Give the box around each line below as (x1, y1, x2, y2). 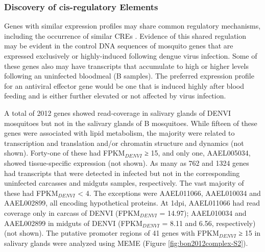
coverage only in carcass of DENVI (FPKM (4, 207, 140, 218)
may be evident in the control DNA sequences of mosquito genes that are (4, 40, 233, 51)
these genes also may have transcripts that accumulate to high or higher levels (4, 60, 249, 71)
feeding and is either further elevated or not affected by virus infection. (4, 90, 226, 101)
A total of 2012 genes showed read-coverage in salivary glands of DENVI (4, 107, 231, 118)
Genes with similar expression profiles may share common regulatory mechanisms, (4, 20, 261, 31)
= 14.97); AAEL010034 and (159, 207, 247, 218)
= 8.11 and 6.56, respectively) (162, 217, 256, 228)
